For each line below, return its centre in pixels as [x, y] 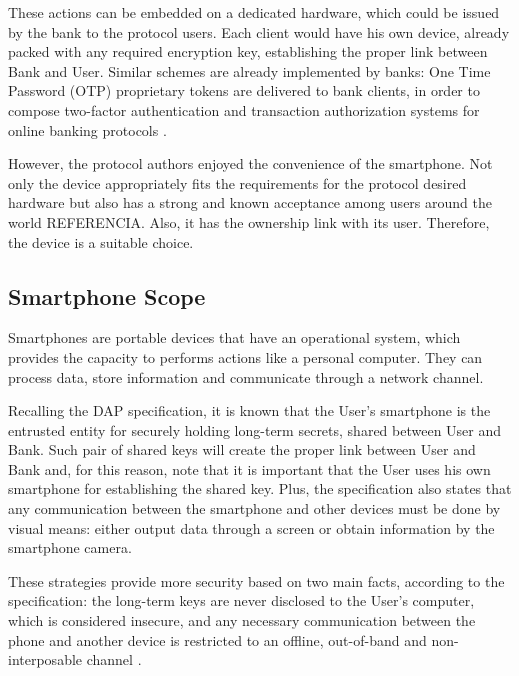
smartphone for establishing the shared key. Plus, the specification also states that [260, 488]
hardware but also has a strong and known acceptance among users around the [250, 202]
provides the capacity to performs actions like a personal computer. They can [245, 356]
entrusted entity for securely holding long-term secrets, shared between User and [255, 429]
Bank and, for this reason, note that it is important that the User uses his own [249, 468]
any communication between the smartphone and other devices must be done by [254, 508]
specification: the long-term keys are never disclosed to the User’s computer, [241, 600]
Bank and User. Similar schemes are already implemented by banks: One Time [249, 70]
